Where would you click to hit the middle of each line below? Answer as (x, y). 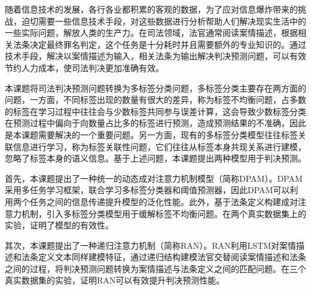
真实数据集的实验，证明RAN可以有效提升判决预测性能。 (115, 280)
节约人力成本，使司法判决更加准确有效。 (84, 67)
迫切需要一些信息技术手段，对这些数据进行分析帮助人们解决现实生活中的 (164, 21)
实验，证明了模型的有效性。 (59, 225)
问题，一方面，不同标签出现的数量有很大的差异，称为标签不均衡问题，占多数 (155, 100)
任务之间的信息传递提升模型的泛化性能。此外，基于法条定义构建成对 (164, 201)
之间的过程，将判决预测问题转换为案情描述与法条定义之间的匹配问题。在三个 (155, 268)
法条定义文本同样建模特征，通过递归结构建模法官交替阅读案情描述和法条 (164, 257)
